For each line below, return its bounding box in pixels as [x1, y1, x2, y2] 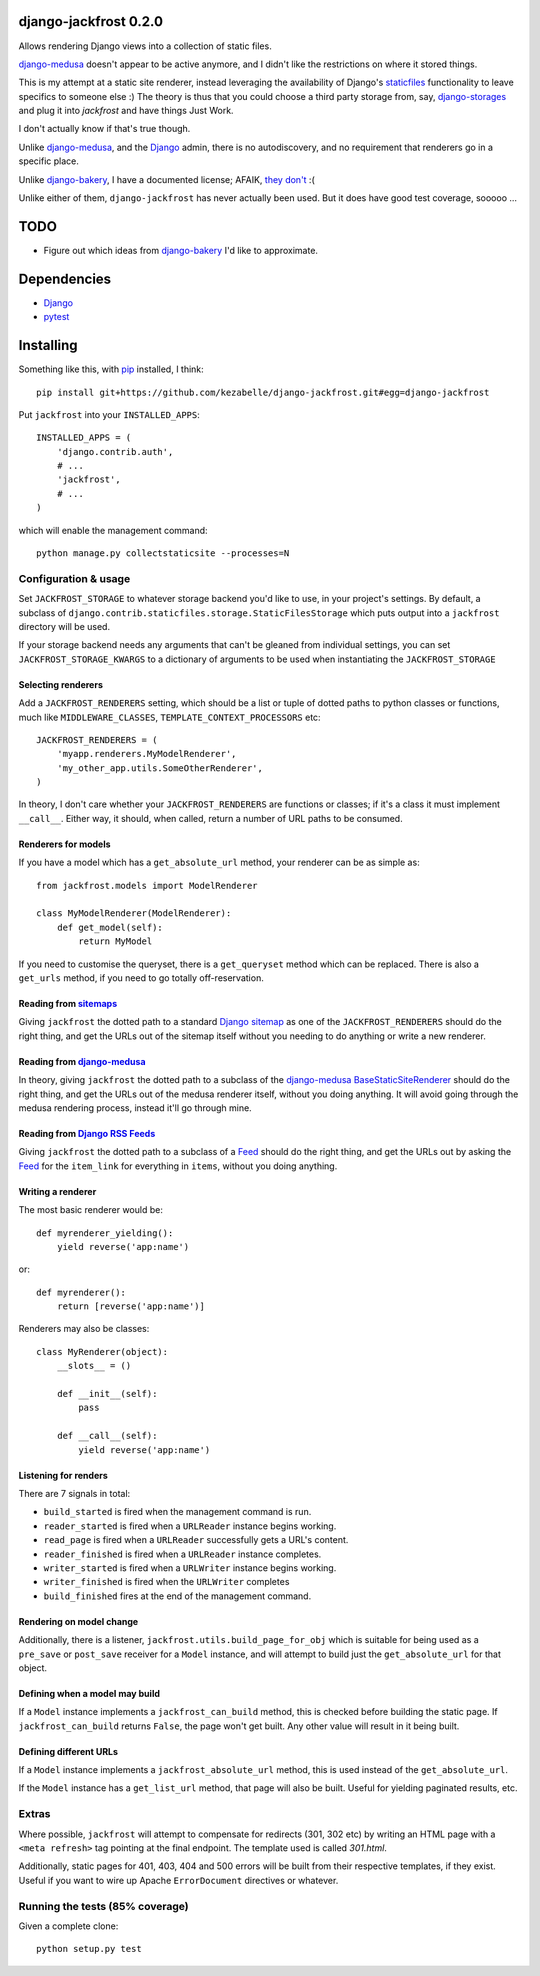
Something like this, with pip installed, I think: [18, 363, 204, 375]
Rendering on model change [18, 1615, 139, 1627]
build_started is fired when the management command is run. [43, 1506, 312, 1518]
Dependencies [18, 270, 112, 287]
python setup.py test [36, 1943, 142, 1955]
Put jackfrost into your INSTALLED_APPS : [18, 408, 200, 420]
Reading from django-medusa [18, 1055, 146, 1067]
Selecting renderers [18, 678, 104, 690]
